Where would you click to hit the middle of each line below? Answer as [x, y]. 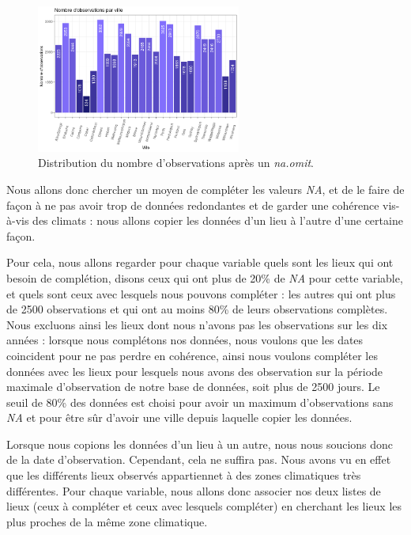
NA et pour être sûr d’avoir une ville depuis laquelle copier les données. [179, 417]
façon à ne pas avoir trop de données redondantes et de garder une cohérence [193, 205]
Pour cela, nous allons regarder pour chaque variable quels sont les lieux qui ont [200, 262]
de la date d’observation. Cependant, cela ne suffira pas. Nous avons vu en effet [199, 459]
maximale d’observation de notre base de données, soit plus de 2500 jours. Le [193, 387]
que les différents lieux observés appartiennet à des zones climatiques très [184, 475]
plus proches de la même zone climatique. [107, 521]
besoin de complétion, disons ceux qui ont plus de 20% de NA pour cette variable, [205, 277]
